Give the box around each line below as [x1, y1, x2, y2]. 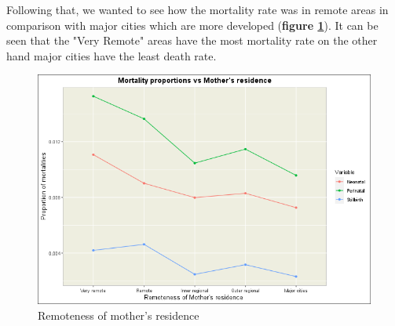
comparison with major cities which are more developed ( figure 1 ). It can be [6, 16, 379, 33]
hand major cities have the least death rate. [6, 47, 217, 63]
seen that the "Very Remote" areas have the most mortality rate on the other [6, 32, 378, 49]
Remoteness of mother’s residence [38, 306, 199, 323]
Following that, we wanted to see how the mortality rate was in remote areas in [6, 2, 389, 17]
